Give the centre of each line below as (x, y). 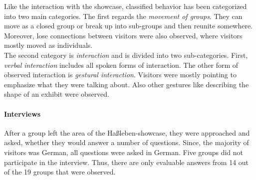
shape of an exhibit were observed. (57, 94)
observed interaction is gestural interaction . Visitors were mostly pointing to (120, 75)
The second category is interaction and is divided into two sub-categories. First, (126, 55)
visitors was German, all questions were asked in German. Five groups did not (124, 152)
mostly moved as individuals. (48, 45)
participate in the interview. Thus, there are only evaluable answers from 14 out (127, 162)
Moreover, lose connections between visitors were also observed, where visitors (123, 35)
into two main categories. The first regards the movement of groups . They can (123, 16)
